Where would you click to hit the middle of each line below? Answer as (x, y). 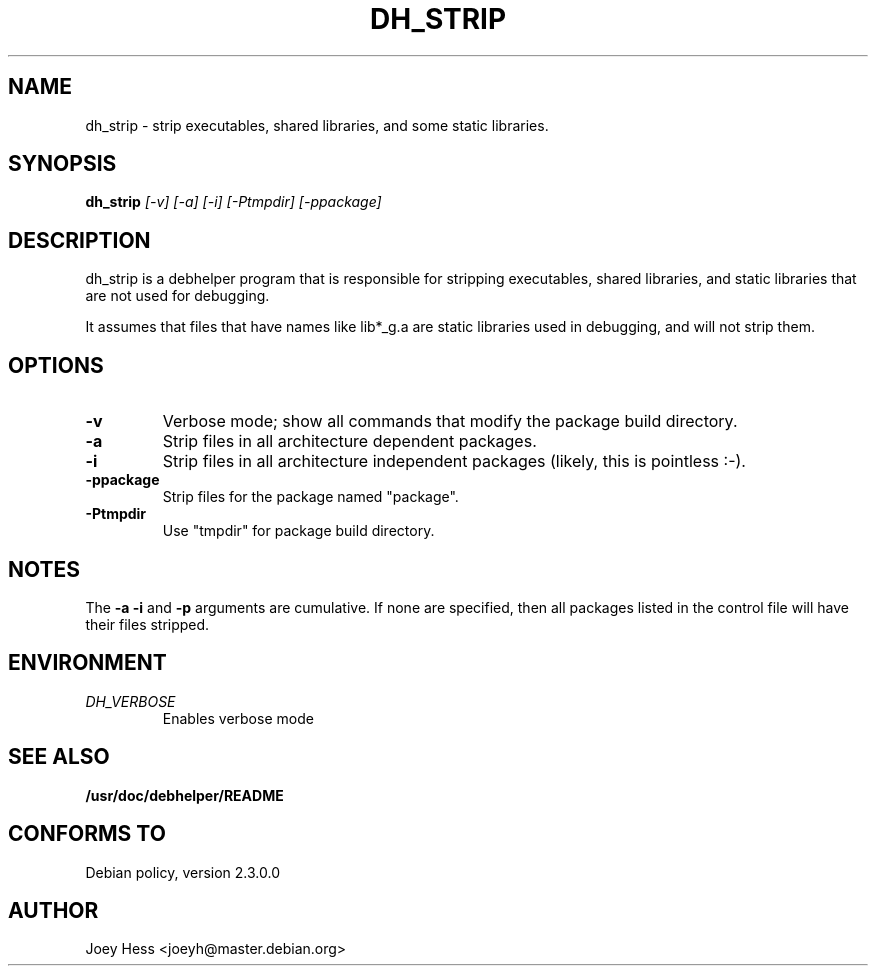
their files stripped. (147, 624)
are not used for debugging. (177, 296)
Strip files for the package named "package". (310, 497)
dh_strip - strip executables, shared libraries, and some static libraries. (317, 125)
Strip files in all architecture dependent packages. (349, 441)
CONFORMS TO (87, 834)
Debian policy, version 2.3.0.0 (182, 872)
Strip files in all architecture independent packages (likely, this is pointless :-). (454, 461)
